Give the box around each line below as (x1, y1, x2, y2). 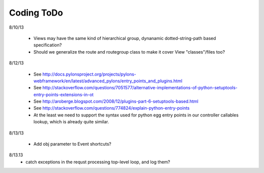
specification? (33, 42, 62, 48)
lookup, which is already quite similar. (33, 119, 110, 125)
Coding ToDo (9, 7, 63, 18)
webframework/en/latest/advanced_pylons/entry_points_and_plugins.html (33, 78, 183, 84)
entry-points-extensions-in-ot (33, 92, 94, 97)
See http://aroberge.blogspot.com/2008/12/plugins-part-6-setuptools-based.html (33, 98, 198, 104)
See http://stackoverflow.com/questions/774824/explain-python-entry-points (33, 105, 190, 111)
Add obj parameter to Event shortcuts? (33, 141, 111, 147)
